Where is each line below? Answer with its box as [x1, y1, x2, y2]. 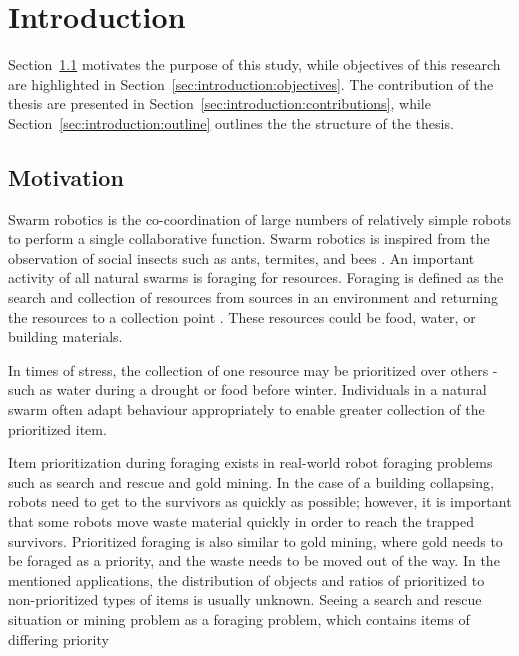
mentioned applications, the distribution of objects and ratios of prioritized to [8, 569, 485, 590]
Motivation [8, 161, 124, 192]
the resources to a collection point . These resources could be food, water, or [8, 306, 476, 327]
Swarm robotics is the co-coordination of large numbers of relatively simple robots [8, 208, 512, 229]
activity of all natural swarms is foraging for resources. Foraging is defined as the [8, 267, 504, 288]
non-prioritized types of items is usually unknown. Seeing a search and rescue [8, 589, 482, 610]
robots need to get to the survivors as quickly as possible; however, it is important [8, 491, 512, 512]
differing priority [8, 628, 109, 649]
